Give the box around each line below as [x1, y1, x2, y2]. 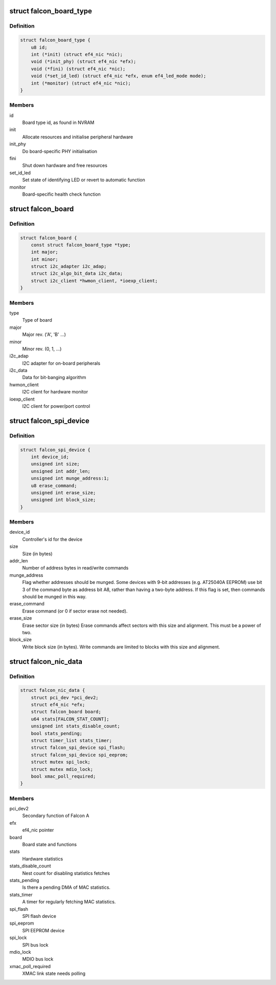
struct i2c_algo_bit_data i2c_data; [31, 270, 123, 277]
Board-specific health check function [22, 191, 101, 197]
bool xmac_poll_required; [31, 773, 96, 779]
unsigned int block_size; [31, 497, 96, 503]
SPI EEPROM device [22, 927, 65, 933]
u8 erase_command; [31, 483, 77, 489]
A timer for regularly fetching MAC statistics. [22, 899, 116, 905]
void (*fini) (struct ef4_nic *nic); [31, 66, 126, 72]
